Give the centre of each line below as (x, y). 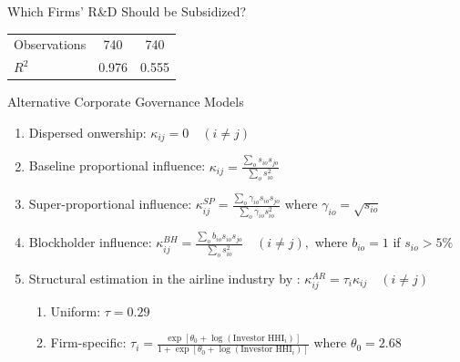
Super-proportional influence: (110, 204)
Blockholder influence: (90, 242)
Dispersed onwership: (87, 132)
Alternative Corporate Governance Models (126, 102)
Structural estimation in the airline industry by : (164, 278)
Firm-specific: (88, 342)
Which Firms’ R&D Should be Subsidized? (127, 11)
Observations (50, 44)
